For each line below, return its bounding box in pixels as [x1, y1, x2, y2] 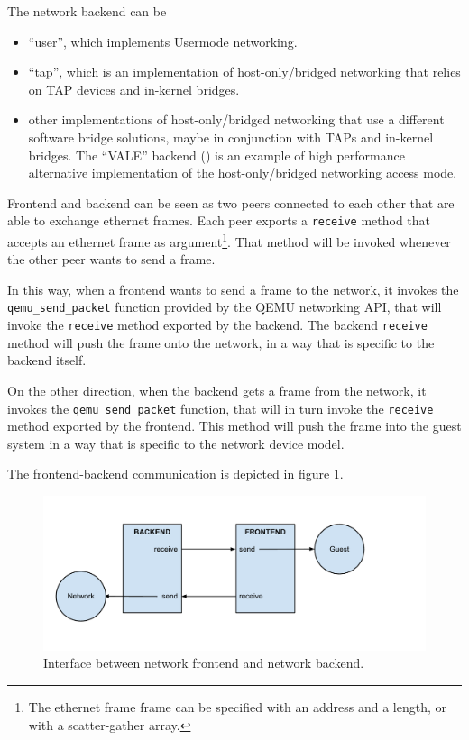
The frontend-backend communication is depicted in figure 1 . [7, 464, 344, 483]
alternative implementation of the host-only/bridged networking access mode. [28, 163, 457, 182]
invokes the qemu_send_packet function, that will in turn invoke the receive [7, 398, 434, 417]
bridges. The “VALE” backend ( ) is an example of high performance [28, 145, 405, 164]
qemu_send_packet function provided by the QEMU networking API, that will [7, 297, 442, 316]
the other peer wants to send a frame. [7, 250, 216, 269]
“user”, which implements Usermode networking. [28, 32, 298, 50]
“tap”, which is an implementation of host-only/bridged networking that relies [28, 62, 461, 81]
